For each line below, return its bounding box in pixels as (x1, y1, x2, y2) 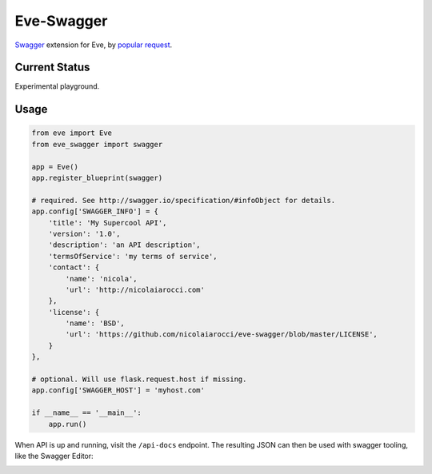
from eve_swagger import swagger (31, 140, 163, 149)
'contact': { (48, 263, 100, 272)
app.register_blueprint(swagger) (31, 173, 163, 183)
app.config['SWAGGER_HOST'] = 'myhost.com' (31, 386, 206, 395)
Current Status (14, 61, 90, 74)
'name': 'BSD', (65, 319, 126, 328)
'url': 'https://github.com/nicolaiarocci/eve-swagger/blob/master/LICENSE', (65, 330, 378, 339)
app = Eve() (31, 162, 79, 171)
